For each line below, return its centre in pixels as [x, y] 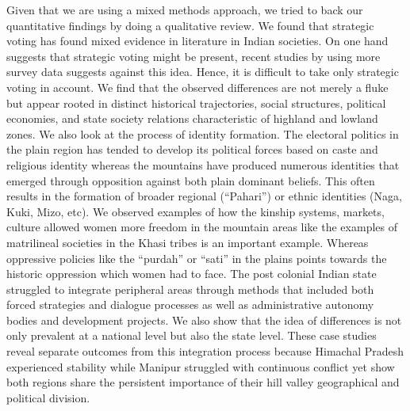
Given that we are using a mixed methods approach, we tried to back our [185, 10]
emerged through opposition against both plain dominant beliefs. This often [191, 180]
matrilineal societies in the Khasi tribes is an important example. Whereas [188, 242]
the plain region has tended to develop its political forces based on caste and [192, 149]
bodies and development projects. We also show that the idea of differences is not [204, 320]
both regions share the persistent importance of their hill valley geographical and [203, 382]
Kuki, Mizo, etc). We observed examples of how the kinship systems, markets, [195, 211]
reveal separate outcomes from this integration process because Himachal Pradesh [205, 351]
